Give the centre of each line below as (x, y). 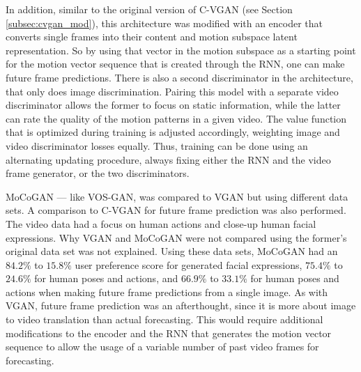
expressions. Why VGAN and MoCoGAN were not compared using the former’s (176, 237)
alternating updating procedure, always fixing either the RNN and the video (168, 159)
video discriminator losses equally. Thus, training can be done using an (157, 145)
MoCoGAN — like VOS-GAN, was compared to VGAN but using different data (177, 196)
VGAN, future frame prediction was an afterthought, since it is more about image (181, 305)
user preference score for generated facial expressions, (189, 264)
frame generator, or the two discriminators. (98, 173)
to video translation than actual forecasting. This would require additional (164, 319)
